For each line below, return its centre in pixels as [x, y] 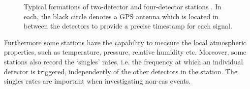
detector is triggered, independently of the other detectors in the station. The [121, 71]
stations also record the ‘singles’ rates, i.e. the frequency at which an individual [124, 61]
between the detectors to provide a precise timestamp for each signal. [128, 26]
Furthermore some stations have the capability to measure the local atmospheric [125, 42]
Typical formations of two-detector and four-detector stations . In [123, 6]
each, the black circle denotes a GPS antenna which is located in [121, 16]
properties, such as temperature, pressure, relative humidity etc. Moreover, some [125, 52]
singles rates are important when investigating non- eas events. [97, 81]
